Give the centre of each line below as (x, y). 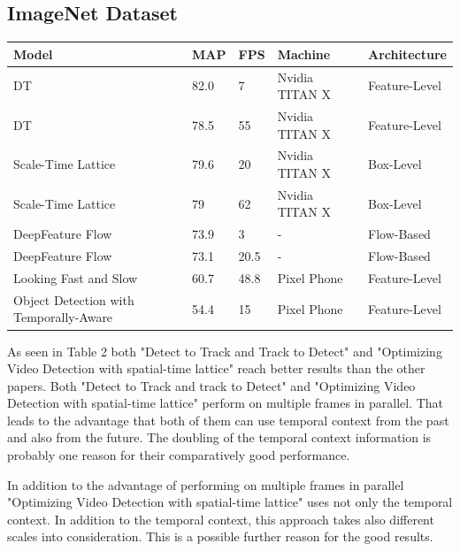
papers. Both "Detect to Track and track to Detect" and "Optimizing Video (211, 385)
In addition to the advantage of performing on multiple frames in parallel (206, 484)
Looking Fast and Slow (76, 277)
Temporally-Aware (63, 317)
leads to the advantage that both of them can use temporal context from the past (228, 420)
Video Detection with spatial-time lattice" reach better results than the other (216, 368)
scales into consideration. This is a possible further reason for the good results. (220, 536)
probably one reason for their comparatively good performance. (179, 455)
